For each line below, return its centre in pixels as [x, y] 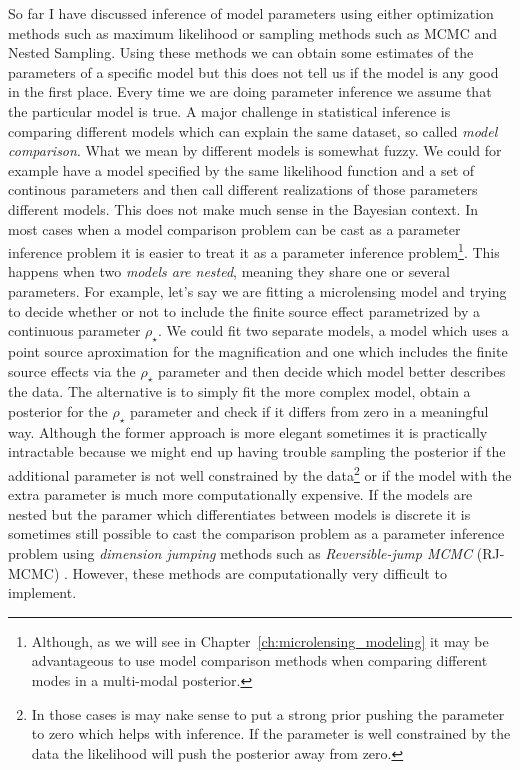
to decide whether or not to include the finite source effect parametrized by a [244, 310]
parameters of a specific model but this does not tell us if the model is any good [253, 71]
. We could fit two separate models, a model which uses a [333, 330]
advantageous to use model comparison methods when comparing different [259, 660]
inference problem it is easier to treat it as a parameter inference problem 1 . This [254, 250]
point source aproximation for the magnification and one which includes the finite [258, 350]
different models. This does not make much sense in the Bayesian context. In [243, 208]
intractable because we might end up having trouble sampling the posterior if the [257, 451]
